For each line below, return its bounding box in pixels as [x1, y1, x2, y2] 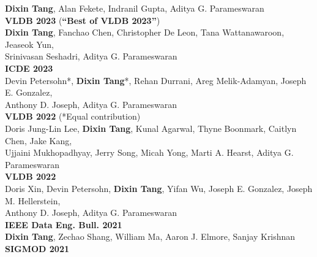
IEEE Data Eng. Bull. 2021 [5, 218, 122, 231]
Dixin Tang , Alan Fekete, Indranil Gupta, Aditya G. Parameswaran [5, 2, 264, 14]
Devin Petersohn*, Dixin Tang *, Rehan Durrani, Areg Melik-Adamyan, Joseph [5, 74, 307, 86]
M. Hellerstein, [5, 194, 61, 207]
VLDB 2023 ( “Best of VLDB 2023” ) [5, 13, 160, 26]
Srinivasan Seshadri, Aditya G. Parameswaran [5, 50, 177, 63]
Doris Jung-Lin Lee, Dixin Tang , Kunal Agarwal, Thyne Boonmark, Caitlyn [5, 121, 297, 134]
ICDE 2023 [5, 61, 53, 74]
